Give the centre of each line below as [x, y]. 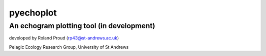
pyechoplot [33, 13]
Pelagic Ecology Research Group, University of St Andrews [69, 47]
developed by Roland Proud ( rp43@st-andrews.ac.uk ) [64, 38]
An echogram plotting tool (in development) [82, 26]
